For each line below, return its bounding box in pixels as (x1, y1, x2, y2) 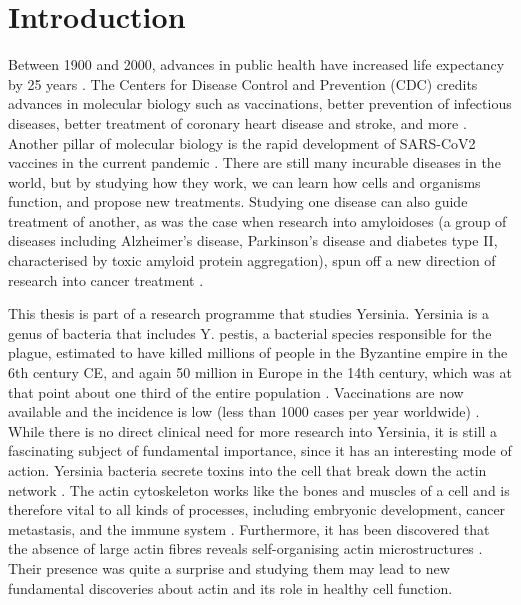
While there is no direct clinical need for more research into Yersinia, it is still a (8, 420, 498, 441)
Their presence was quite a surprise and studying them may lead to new (8, 557, 450, 578)
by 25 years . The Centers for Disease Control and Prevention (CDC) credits (8, 73, 478, 94)
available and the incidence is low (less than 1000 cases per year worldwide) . (8, 401, 480, 422)
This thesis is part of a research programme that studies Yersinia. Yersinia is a (8, 303, 489, 324)
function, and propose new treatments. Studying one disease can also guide (8, 191, 468, 212)
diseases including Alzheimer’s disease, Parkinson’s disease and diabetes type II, (8, 230, 498, 251)
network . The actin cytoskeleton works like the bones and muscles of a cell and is (8, 479, 510, 500)
